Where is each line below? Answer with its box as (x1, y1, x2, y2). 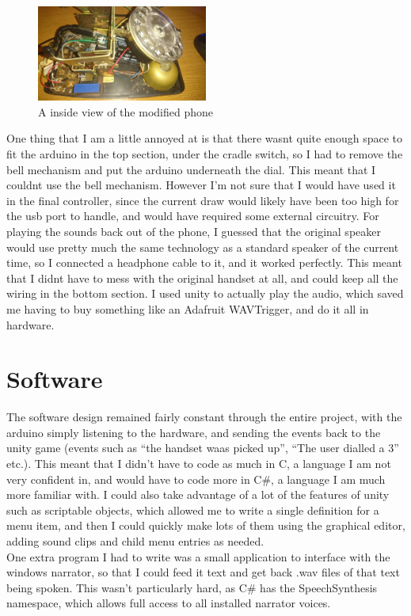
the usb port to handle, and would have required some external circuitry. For (6, 207, 379, 224)
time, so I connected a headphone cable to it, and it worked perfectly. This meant (6, 254, 402, 271)
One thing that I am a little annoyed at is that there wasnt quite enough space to (6, 130, 402, 146)
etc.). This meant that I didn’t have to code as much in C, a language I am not (6, 455, 391, 472)
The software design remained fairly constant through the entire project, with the (6, 409, 402, 425)
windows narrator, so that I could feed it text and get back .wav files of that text (6, 564, 400, 580)
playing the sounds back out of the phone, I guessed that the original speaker (6, 223, 381, 239)
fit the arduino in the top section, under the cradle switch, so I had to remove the (6, 146, 403, 162)
